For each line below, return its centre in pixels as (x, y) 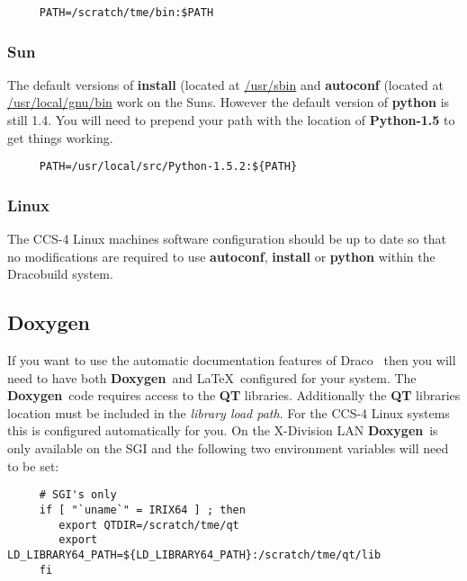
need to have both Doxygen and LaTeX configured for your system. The (212, 377)
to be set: (33, 465)
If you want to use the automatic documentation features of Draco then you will (232, 360)
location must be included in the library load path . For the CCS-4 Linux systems (229, 412)
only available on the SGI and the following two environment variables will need (228, 448)
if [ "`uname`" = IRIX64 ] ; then (142, 509)
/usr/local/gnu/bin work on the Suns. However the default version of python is (229, 102)
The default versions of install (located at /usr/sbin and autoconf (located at (225, 84)
